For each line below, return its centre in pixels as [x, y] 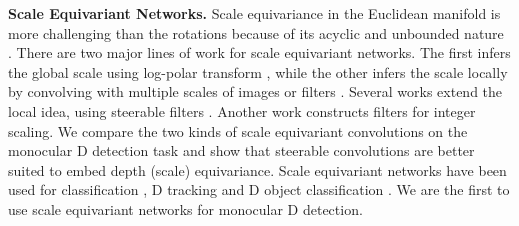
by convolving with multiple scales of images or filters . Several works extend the [255, 91]
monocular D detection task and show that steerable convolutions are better [241, 150]
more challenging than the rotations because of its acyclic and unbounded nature [256, 32]
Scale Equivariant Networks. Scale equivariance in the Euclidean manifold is [254, 13]
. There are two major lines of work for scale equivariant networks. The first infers [259, 52]
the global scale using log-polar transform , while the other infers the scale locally [258, 71]
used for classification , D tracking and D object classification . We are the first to [259, 189]
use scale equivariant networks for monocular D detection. [185, 208]
